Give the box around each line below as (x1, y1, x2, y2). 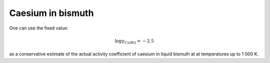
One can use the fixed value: (9, 25, 68, 31)
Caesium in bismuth (9, 7, 94, 18)
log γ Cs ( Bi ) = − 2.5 (114, 38, 154, 45)
